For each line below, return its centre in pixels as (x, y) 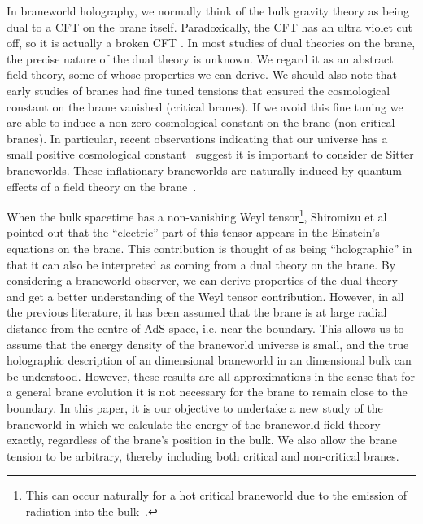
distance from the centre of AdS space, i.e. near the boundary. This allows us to (205, 327)
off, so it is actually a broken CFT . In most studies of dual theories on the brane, (211, 43)
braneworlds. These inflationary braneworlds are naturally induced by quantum (204, 170)
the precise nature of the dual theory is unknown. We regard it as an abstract (200, 58)
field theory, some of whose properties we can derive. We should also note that (202, 74)
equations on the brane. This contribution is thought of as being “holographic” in (209, 248)
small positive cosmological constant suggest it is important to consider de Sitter (210, 154)
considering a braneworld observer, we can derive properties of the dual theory (202, 280)
